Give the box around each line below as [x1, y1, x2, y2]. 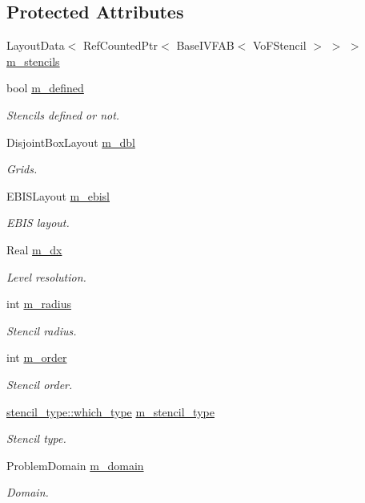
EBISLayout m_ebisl [6, 187, 110, 204]
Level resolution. [6, 268, 86, 285]
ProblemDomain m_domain [6, 456, 144, 473]
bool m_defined [6, 79, 84, 96]
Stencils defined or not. [6, 106, 120, 123]
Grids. [6, 160, 38, 177]
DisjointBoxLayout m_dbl [6, 133, 135, 150]
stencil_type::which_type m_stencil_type [6, 403, 215, 420]
